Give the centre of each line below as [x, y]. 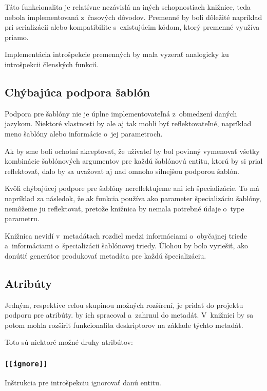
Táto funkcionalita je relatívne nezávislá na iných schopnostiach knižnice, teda [128, 7]
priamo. [17, 37]
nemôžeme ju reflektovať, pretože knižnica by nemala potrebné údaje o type [125, 208]
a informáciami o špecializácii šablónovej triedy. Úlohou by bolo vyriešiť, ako [127, 246]
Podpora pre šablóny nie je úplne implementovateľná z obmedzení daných [121, 113]
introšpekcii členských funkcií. [52, 64]
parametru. [22, 218]
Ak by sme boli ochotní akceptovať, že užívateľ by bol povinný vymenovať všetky [132, 151]
